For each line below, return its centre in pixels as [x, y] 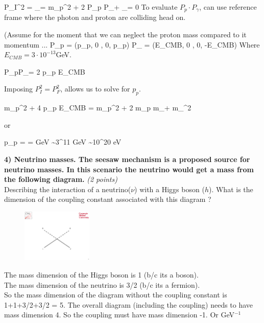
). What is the [231, 189]
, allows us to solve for [95, 89]
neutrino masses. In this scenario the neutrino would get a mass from [129, 169]
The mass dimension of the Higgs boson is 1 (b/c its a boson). [101, 274]
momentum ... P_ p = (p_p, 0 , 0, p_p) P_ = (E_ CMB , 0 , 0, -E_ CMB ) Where [132, 44]
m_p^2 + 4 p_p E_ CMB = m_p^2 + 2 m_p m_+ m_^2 [98, 108]
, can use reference [228, 7]
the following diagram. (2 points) [61, 179]
